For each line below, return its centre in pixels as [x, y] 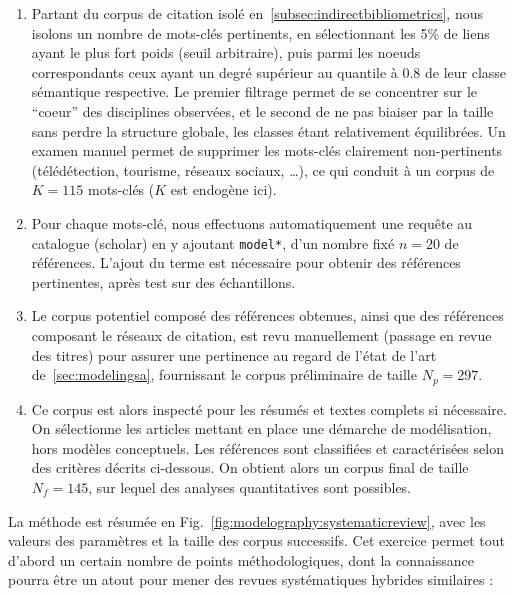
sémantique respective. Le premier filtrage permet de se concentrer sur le [254, 91]
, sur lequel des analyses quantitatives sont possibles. [250, 486]
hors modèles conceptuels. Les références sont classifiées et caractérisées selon [267, 447]
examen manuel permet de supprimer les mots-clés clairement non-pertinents [267, 150]
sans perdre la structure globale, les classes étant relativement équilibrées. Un [268, 130]
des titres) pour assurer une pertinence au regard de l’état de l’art [234, 354]
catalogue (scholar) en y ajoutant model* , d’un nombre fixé [213, 242]
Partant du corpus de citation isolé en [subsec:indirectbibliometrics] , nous [257, 13]
